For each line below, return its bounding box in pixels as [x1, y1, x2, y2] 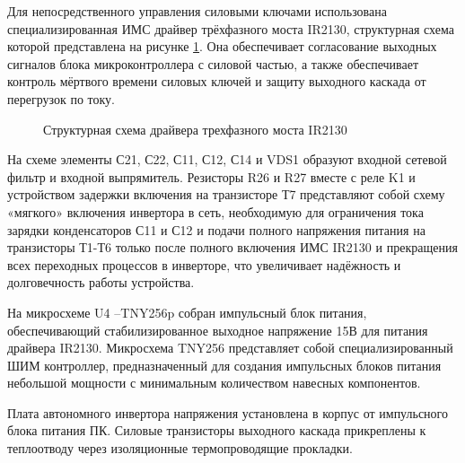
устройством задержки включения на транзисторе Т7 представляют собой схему [7, 185, 445, 204]
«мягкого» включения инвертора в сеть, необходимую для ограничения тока [7, 202, 424, 221]
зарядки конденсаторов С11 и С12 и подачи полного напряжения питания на [7, 220, 426, 239]
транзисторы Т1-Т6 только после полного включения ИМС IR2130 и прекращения [7, 238, 458, 257]
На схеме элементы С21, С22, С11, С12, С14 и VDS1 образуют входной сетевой [7, 150, 447, 169]
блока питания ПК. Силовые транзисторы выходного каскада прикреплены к [7, 421, 426, 440]
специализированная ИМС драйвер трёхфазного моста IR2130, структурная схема [7, 19, 454, 38]
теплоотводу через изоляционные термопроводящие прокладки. [7, 439, 354, 458]
